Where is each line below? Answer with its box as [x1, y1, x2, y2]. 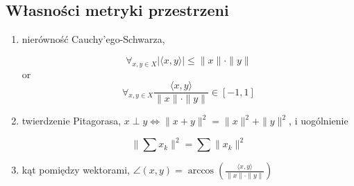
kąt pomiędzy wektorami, [22, 162, 130, 177]
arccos [187, 166, 214, 176]
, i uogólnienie [289, 113, 348, 128]
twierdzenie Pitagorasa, [22, 113, 121, 128]
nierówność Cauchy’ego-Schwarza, [22, 32, 165, 46]
